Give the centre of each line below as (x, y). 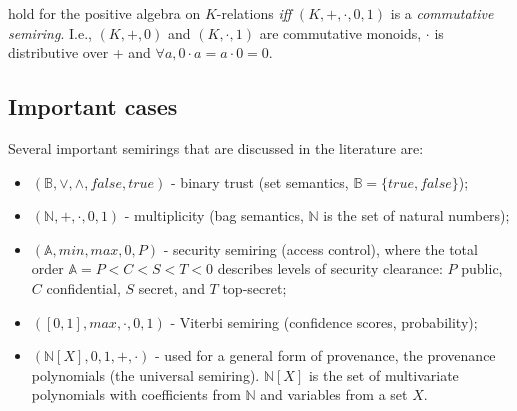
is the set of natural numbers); (416, 215)
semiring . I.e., (50, 32)
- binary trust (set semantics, (260, 181)
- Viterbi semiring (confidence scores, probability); (324, 321)
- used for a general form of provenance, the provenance (325, 355)
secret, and (171, 287)
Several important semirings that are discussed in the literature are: (216, 147)
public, (482, 268)
